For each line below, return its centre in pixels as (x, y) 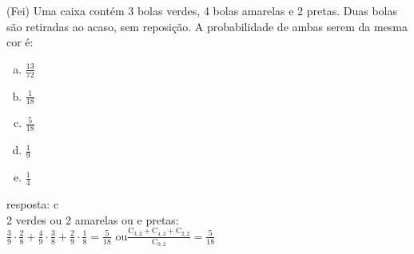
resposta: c (33, 203)
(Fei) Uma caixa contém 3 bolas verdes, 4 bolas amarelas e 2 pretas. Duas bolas (202, 10)
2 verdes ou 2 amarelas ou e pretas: (93, 219)
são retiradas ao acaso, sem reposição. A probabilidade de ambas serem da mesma (207, 26)
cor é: (20, 42)
